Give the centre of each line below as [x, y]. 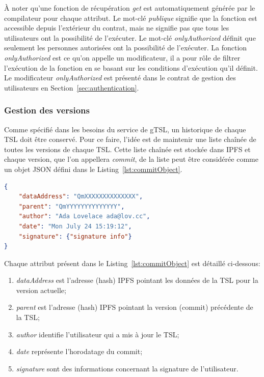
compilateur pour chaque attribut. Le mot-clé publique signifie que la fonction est [131, 18]
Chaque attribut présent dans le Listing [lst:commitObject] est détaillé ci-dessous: [132, 263]
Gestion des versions [47, 110]
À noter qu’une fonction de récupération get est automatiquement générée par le [130, 8]
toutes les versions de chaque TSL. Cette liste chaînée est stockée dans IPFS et [127, 149]
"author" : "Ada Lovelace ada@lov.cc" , [84, 216]
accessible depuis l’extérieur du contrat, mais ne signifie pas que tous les [117, 28]
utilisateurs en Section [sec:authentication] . [72, 87]
